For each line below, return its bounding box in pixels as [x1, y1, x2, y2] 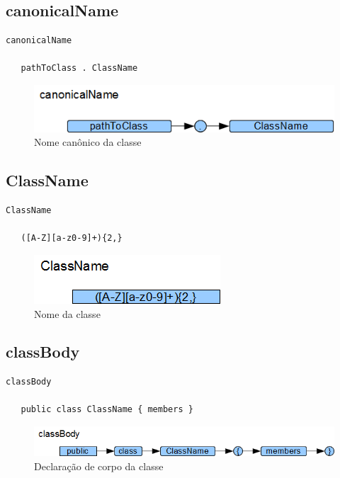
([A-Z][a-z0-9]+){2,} [21, 233, 123, 244]
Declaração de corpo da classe [34, 459, 164, 473]
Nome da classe [34, 306, 101, 321]
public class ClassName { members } [21, 404, 193, 415]
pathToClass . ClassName [21, 63, 138, 74]
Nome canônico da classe [34, 135, 142, 149]
